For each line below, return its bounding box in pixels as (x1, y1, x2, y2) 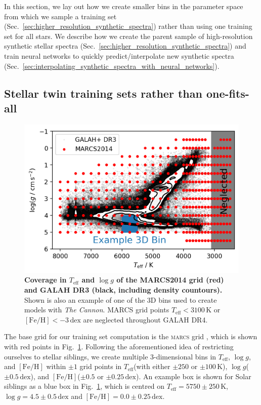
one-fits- (206, 85, 249, 101)
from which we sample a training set (4, 11, 117, 21)
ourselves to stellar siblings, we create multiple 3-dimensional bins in (4, 351, 216, 361)
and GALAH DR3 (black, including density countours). (24, 284, 223, 295)
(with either (134, 361, 170, 372)
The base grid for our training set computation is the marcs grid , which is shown (4, 331, 257, 342)
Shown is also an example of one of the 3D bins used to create (24, 294, 217, 305)
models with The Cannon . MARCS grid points (24, 304, 169, 315)
